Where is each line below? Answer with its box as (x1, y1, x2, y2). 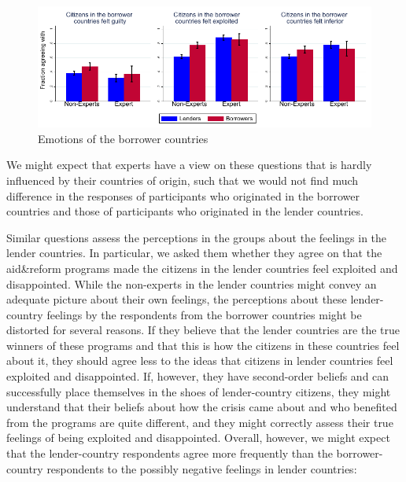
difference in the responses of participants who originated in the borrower (6, 187, 360, 204)
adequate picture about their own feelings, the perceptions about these (6, 291, 347, 307)
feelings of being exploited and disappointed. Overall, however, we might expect (6, 429, 390, 446)
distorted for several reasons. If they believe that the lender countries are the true (6, 322, 400, 338)
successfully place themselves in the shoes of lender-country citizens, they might (6, 383, 391, 399)
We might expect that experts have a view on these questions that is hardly (6, 156, 372, 173)
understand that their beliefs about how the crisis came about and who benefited (6, 399, 397, 415)
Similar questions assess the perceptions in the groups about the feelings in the (6, 229, 387, 245)
